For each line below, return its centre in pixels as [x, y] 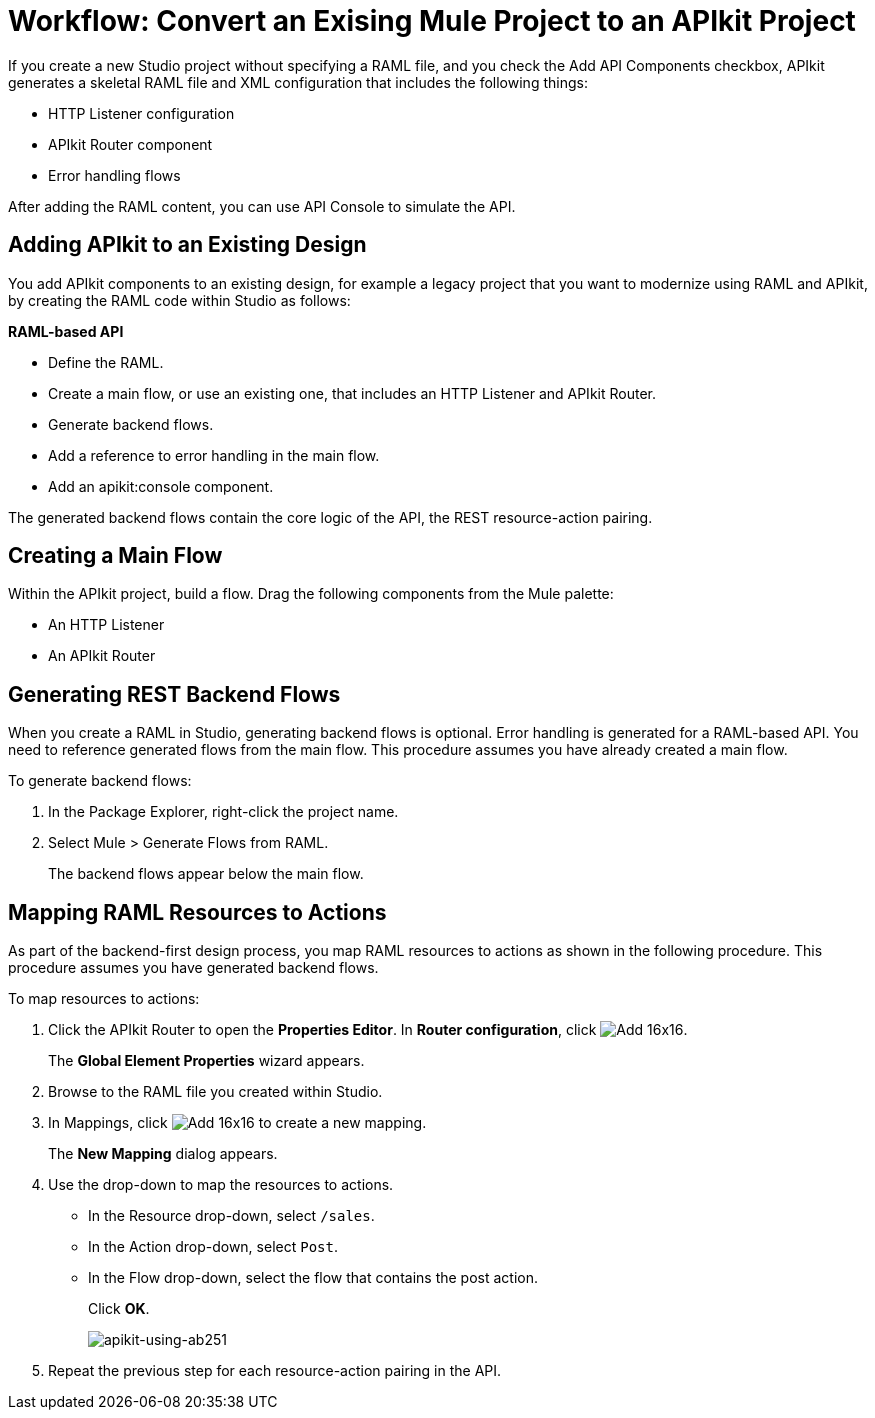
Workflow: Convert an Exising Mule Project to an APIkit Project [432, 21]
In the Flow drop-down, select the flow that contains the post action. [313, 1278]
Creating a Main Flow [115, 556]
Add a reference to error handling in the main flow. [214, 455]
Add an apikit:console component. [161, 486]
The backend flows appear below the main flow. [206, 874]
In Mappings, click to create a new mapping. [237, 1123]
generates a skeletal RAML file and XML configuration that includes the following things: [298, 82]
